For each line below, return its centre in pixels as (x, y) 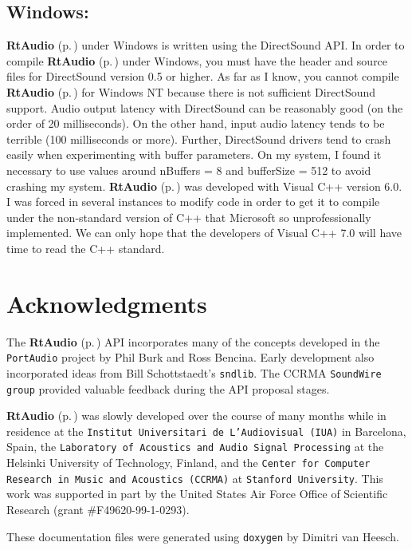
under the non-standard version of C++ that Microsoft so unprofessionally (189, 217)
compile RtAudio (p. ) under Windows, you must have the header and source (197, 60)
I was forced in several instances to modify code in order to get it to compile (193, 202)
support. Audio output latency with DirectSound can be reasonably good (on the (205, 107)
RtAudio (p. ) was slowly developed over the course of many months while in (196, 415)
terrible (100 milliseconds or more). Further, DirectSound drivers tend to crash (199, 138)
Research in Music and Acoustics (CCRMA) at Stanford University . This (195, 478)
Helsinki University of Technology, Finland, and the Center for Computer (188, 463)
